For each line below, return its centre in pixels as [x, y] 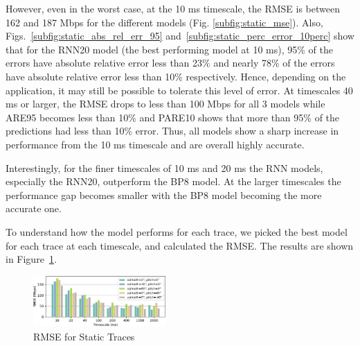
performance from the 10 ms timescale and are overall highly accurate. [155, 144]
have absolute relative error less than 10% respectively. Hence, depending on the [176, 76]
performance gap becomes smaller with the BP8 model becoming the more [164, 194]
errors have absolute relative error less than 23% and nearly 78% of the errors [170, 63]
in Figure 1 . [31, 259]
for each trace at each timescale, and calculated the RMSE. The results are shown [180, 245]
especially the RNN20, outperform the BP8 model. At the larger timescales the [173, 181]
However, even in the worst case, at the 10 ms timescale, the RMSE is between [173, 8]
